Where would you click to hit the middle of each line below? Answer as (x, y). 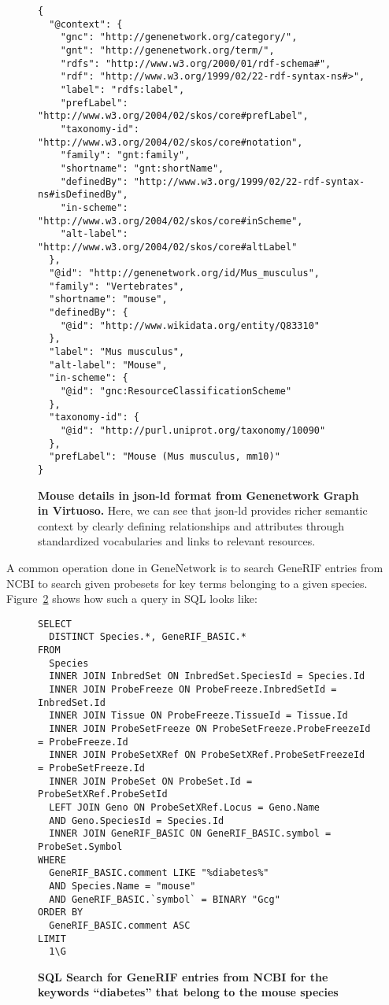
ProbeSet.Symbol (80, 846)
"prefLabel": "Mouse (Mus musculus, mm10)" (165, 457)
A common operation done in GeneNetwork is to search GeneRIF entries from (195, 567)
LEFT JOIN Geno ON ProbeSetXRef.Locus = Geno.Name (184, 807)
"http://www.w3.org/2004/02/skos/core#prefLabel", (173, 116)
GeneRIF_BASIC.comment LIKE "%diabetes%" (159, 873)
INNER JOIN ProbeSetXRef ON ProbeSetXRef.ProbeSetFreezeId (207, 755)
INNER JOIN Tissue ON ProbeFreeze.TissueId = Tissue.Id (198, 716)
